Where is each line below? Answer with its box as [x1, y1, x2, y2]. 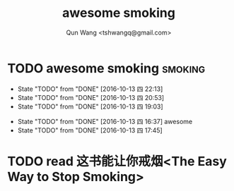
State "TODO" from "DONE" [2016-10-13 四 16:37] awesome [17, 117, 193, 125]
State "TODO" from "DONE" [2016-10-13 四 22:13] [17, 85, 163, 93]
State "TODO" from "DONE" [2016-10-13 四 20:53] [17, 93, 165, 101]
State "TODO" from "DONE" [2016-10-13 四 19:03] [17, 102, 163, 111]
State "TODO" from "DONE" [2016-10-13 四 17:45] [17, 125, 163, 135]
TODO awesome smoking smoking [7, 60, 206, 76]
